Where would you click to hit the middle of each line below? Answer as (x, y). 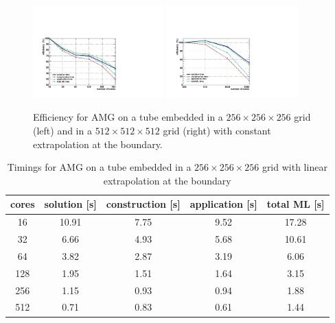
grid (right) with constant (217, 131)
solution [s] (70, 204)
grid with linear (294, 167)
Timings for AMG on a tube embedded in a (99, 167)
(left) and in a (62, 131)
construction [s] (143, 204)
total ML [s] (296, 204)
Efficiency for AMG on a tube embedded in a (128, 117)
